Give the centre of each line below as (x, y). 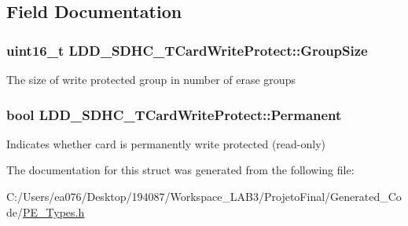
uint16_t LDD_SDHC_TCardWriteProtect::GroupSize (187, 50)
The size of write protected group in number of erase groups (151, 79)
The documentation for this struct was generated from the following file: (180, 170)
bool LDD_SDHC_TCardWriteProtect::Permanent (174, 114)
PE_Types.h (54, 211)
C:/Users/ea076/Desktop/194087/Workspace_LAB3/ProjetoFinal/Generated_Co (204, 196)
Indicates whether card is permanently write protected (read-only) (166, 143)
